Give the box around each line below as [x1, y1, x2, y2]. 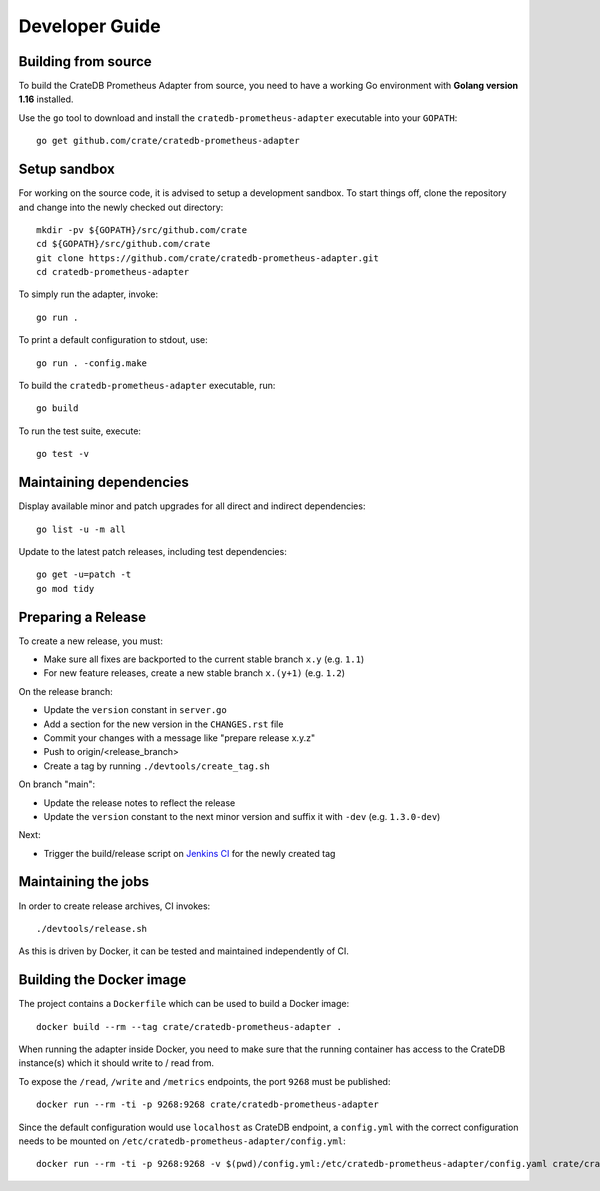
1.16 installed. [18, 93, 74, 105]
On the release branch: [18, 685, 114, 697]
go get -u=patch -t [36, 569, 132, 580]
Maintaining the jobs [18, 873, 150, 890]
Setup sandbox [18, 161, 115, 178]
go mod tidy [36, 583, 95, 594]
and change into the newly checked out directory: [18, 201, 224, 213]
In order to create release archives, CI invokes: [18, 900, 211, 912]
